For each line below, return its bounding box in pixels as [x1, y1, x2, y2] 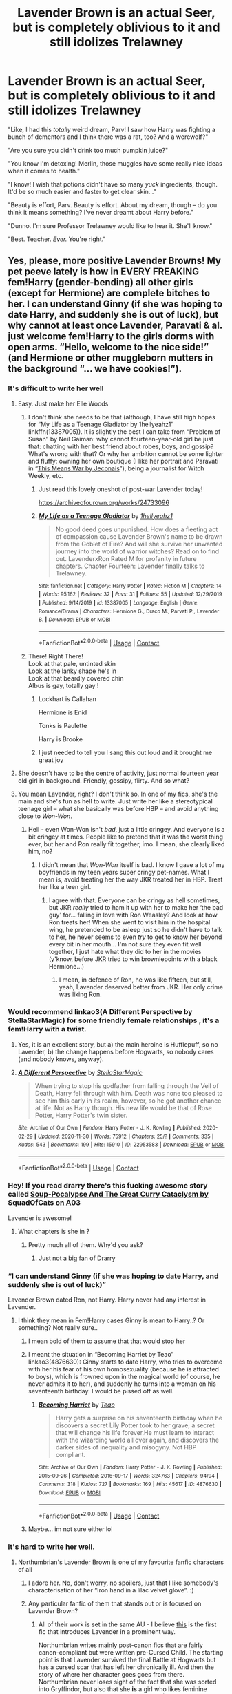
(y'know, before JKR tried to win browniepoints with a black [48, 955, 218, 963]
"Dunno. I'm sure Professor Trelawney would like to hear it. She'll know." [8, 221, 213, 229]
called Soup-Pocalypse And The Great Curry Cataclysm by [8, 1190, 209, 1199]
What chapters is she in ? [17, 1227, 90, 1235]
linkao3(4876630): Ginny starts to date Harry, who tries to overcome [28, 1358, 223, 1366]
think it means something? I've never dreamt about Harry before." [8, 208, 193, 216]
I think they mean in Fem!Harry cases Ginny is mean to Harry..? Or [17, 1316, 205, 1324]
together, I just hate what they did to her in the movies [48, 947, 202, 955]
